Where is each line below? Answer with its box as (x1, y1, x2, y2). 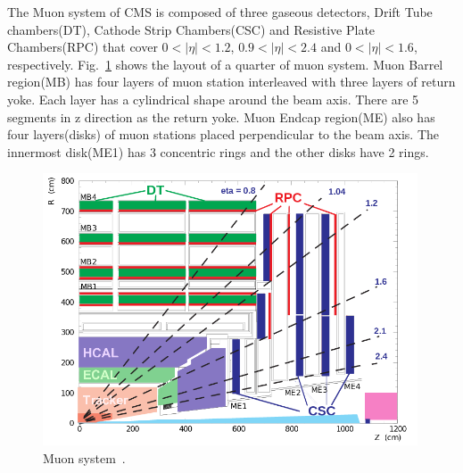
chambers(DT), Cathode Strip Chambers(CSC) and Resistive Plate (7, 20, 376, 38)
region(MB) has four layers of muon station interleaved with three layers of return (7, 72, 456, 91)
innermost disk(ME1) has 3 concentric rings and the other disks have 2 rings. (7, 142, 429, 161)
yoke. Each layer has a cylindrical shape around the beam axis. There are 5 (7, 89, 419, 108)
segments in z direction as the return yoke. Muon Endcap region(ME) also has (7, 107, 435, 126)
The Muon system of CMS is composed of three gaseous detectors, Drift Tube (7, 3, 433, 21)
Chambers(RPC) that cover (7, 37, 158, 56)
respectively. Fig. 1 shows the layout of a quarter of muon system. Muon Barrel (7, 54, 443, 73)
